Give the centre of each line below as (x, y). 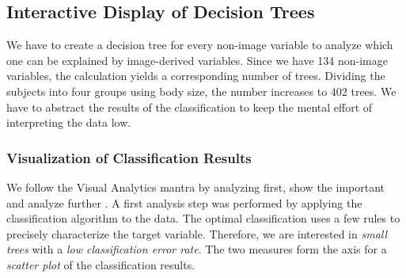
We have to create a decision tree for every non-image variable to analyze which (200, 45)
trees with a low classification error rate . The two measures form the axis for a (197, 249)
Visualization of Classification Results (129, 157)
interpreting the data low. (69, 122)
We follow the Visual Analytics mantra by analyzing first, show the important (196, 187)
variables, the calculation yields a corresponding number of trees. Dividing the (196, 76)
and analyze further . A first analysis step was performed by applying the (184, 202)
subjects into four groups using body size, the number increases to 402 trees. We (201, 91)
